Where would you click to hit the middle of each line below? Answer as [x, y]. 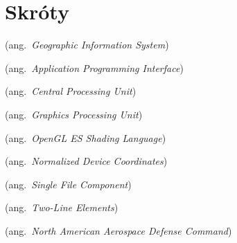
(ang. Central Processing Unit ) [71, 91]
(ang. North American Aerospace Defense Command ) [119, 230]
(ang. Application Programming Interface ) [94, 67]
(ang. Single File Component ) [68, 184]
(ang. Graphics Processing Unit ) [74, 114]
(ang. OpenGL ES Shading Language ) [86, 137]
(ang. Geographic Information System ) [87, 45]
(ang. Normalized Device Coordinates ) [86, 161]
